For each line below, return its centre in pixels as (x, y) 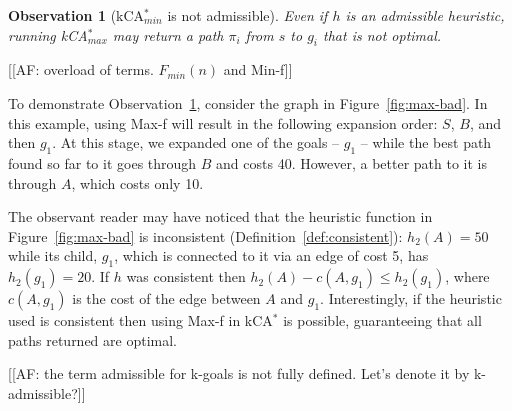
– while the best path (426, 142)
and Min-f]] (258, 69)
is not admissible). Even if (247, 15)
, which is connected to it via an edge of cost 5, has (271, 255)
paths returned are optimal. (92, 339)
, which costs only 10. (137, 182)
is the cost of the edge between (166, 298)
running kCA (48, 34)
